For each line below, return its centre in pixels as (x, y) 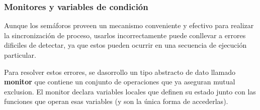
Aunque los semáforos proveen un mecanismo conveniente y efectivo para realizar (129, 25)
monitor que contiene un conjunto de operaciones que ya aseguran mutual (120, 82)
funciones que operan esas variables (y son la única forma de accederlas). (116, 101)
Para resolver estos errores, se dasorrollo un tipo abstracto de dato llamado (120, 72)
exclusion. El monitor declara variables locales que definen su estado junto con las (130, 91)
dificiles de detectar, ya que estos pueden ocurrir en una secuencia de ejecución (125, 45)
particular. (20, 55)
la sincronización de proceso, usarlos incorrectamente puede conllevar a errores (125, 35)
